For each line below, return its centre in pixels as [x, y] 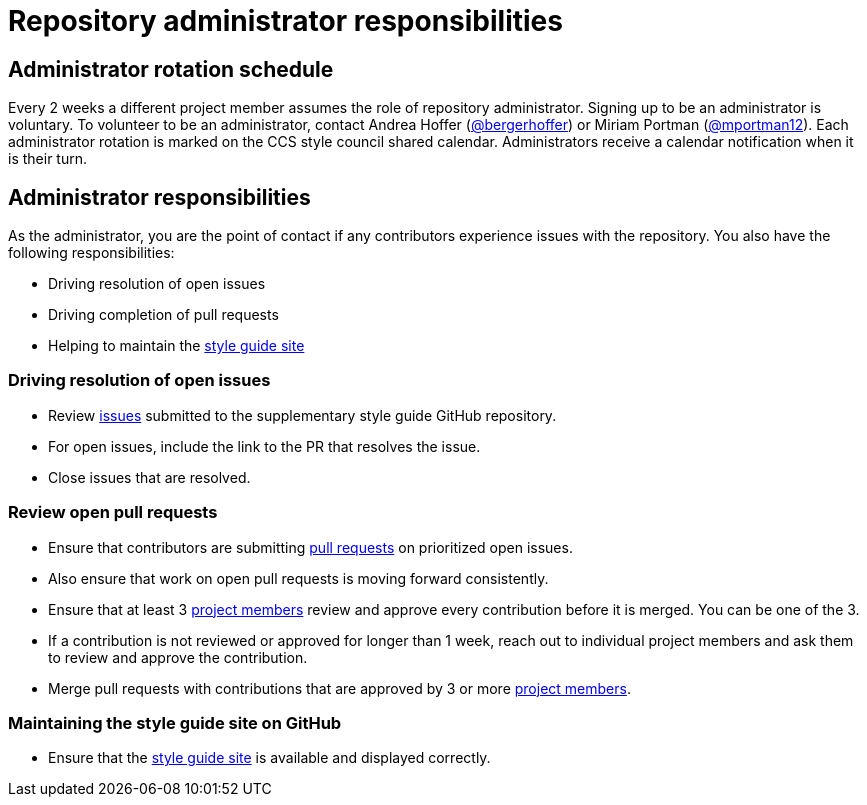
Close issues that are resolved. [149, 477]
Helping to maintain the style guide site [176, 346]
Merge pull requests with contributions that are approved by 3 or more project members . [339, 688]
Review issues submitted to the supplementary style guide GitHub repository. [302, 415]
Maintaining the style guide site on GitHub [175, 722]
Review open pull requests [113, 512]
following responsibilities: [91, 253]
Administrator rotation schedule [171, 69]
